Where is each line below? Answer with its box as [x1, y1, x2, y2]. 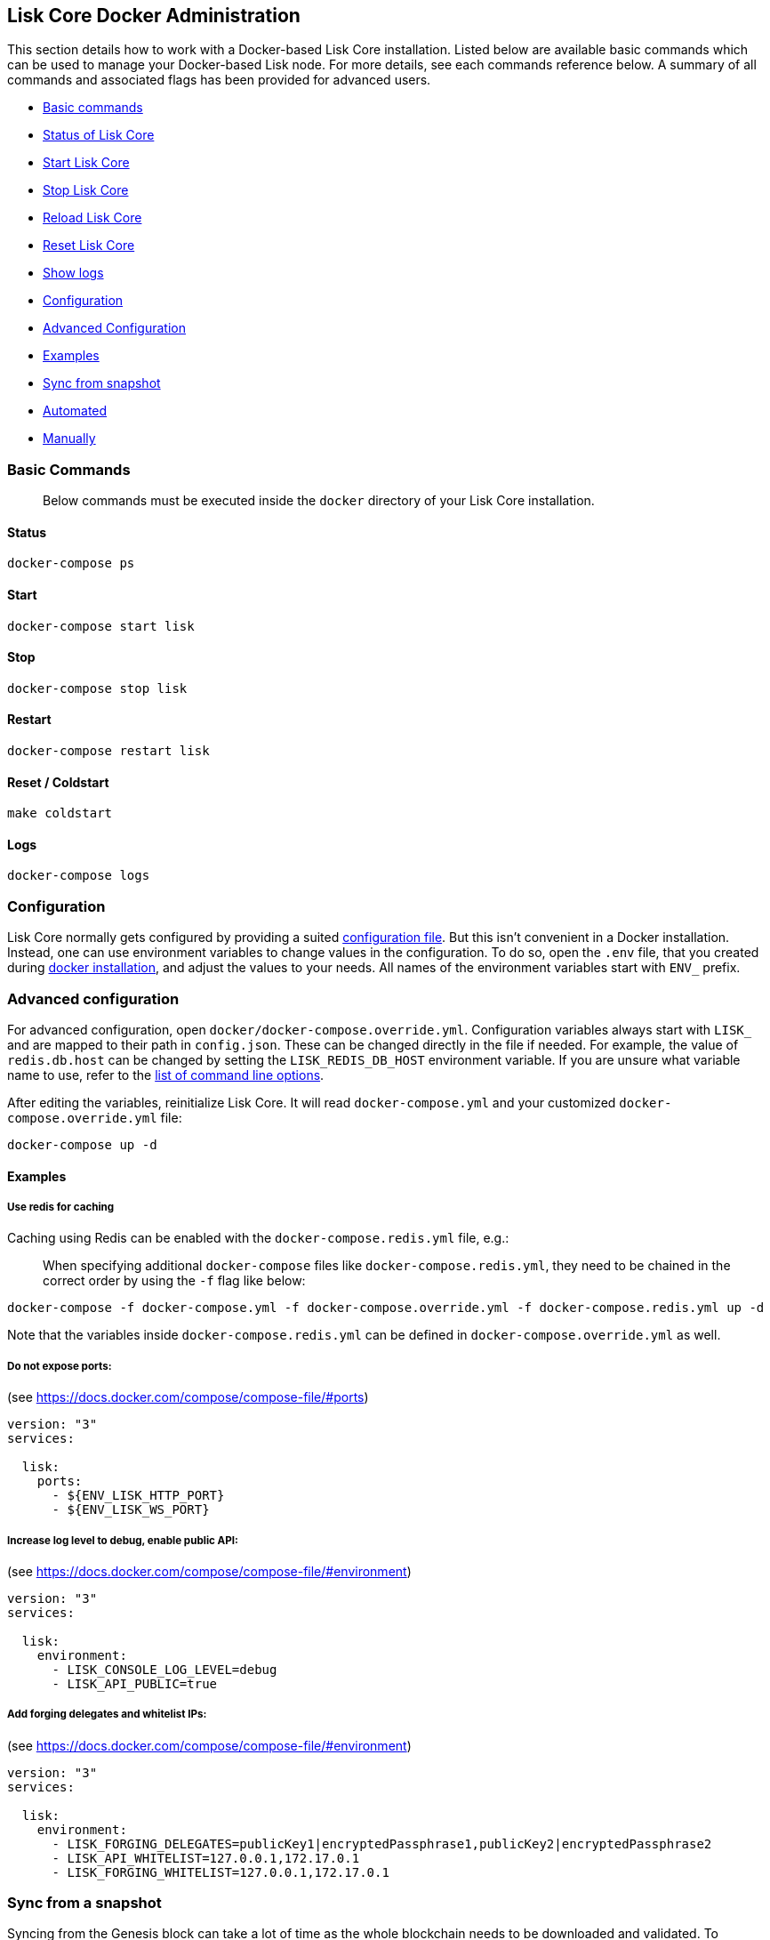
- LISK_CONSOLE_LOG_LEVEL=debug [52, 1662, 277, 1677]
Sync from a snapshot [7, 1894, 162, 1912]
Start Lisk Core [43, 155, 130, 171]
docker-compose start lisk [7, 618, 195, 633]
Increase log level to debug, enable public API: [7, 1533, 238, 1547]
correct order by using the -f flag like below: [43, 1273, 306, 1289]
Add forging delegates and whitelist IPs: [7, 1708, 207, 1721]
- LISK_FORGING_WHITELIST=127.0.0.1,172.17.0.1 [52, 1864, 389, 1880]
